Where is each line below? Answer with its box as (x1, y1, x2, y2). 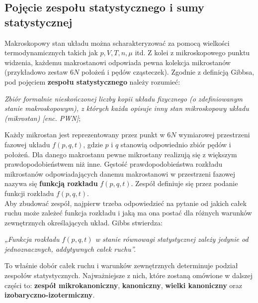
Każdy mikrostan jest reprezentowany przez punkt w (4, 129, 165, 140)
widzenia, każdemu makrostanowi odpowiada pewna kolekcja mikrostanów (4, 57, 231, 67)
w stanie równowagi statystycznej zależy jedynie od (95, 234, 249, 244)
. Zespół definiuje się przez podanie (131, 178, 238, 189)
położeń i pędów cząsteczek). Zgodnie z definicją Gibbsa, (81, 67, 255, 77)
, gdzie (83, 139, 103, 149)
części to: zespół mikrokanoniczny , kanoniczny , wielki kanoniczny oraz (4, 280, 243, 290)
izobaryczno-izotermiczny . (4, 290, 95, 300)
